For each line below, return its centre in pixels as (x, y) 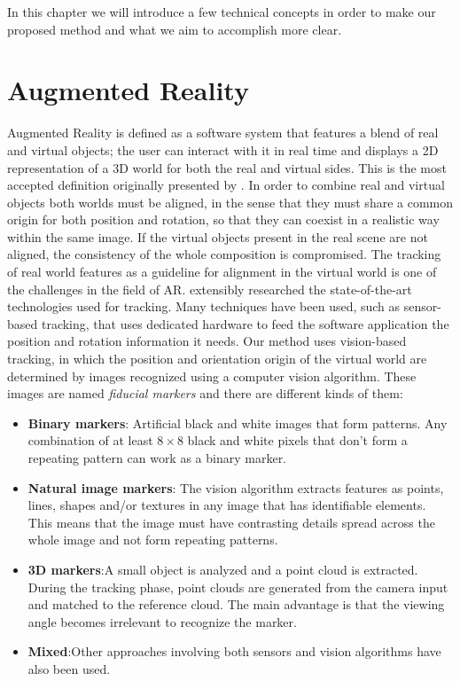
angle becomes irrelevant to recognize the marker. (162, 621)
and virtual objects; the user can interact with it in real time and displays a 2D (223, 149)
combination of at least (90, 440)
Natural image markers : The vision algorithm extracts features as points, (236, 487)
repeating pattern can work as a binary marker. (157, 458)
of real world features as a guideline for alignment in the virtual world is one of (222, 272)
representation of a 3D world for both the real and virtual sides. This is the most (227, 167)
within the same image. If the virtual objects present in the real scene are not (218, 236)
